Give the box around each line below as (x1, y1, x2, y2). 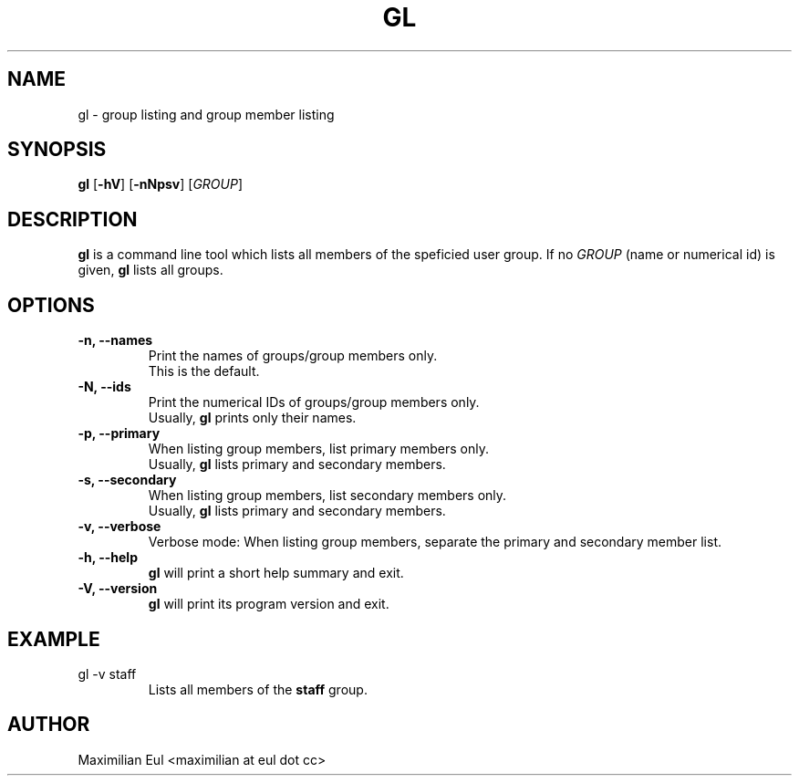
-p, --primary (78, 425, 161, 442)
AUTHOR (7, 713, 90, 736)
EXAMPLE (7, 627, 100, 651)
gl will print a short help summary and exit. (148, 565, 404, 581)
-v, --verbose (78, 518, 161, 535)
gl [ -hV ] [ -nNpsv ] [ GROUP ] (78, 176, 244, 193)
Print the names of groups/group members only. (148, 348, 438, 364)
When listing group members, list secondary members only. (148, 487, 507, 504)
